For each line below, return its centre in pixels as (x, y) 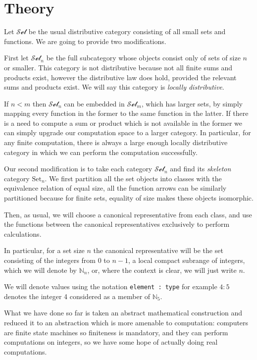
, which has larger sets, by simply (192, 103)
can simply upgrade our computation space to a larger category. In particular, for (128, 132)
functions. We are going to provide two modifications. (85, 41)
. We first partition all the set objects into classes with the (133, 178)
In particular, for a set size (44, 250)
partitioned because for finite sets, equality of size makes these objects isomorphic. (129, 198)
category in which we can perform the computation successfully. (101, 152)
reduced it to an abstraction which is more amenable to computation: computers (126, 323)
